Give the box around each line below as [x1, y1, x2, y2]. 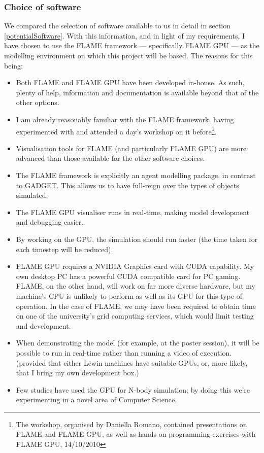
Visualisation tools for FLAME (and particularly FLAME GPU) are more [16, 143, 247, 153]
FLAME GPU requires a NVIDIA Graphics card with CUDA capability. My [16, 261, 254, 271]
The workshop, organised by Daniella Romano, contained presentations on [16, 419, 247, 429]
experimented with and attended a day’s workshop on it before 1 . [16, 124, 217, 136]
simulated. [16, 190, 48, 200]
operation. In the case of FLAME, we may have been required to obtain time [16, 300, 256, 311]
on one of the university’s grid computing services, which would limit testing [16, 310, 254, 321]
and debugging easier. [16, 217, 84, 227]
